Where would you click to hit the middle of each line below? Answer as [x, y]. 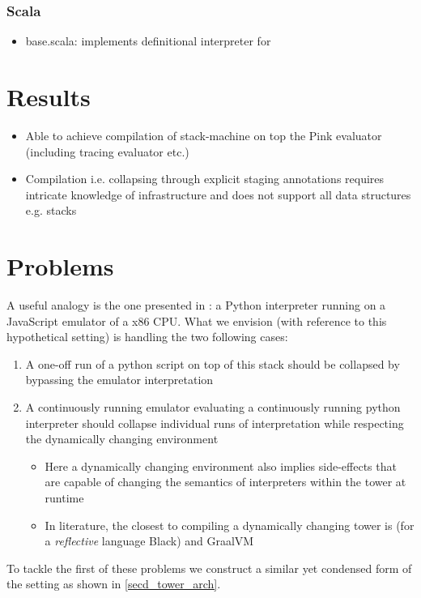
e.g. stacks [51, 210]
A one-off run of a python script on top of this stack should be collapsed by [213, 363]
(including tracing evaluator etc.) [107, 151]
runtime [64, 497]
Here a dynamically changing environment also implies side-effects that [221, 466]
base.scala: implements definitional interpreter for [148, 41]
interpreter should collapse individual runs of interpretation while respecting [215, 423]
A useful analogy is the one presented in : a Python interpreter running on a [196, 305]
